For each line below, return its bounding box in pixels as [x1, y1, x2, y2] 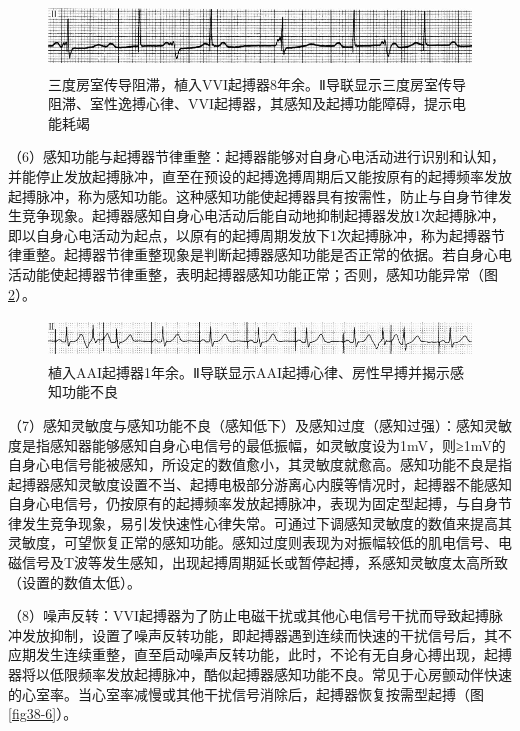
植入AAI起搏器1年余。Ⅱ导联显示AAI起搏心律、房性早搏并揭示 [48, 361, 450, 382]
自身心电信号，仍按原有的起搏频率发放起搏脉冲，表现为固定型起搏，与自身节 [8, 493, 512, 514]
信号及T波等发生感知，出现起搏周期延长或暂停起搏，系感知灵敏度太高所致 [21, 552, 509, 573]
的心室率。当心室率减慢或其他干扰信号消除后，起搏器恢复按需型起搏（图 [8, 683, 484, 704]
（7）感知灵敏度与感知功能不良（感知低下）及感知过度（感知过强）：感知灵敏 [8, 414, 512, 435]
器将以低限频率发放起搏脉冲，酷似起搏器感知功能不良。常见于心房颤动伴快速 [8, 664, 512, 685]
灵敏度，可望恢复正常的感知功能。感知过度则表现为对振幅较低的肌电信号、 [8, 532, 498, 553]
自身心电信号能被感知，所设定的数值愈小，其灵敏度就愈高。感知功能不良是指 [8, 454, 512, 475]
